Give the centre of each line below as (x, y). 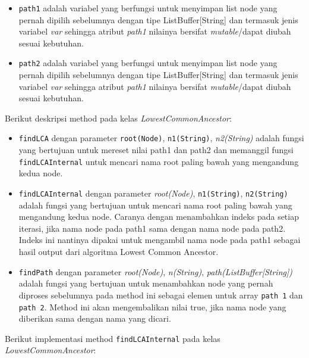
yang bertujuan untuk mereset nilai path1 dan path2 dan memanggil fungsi (156, 150)
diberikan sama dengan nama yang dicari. (95, 318)
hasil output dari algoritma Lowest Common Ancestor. (119, 251)
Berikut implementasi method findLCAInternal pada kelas (113, 338)
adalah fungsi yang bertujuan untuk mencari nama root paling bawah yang (155, 205)
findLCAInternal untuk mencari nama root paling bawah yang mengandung (159, 161)
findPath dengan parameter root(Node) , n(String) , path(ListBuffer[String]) (155, 271)
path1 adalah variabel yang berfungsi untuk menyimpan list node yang (148, 8)
